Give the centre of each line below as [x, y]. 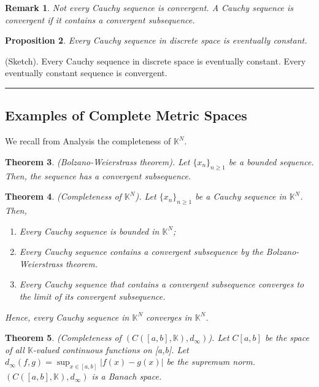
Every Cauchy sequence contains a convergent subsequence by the [141, 252]
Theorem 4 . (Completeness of [63, 196]
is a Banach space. [127, 376]
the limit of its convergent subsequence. [92, 296]
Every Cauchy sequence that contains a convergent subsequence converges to [162, 284]
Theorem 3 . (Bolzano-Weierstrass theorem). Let [98, 161]
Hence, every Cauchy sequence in [67, 317]
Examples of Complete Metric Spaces [126, 115]
